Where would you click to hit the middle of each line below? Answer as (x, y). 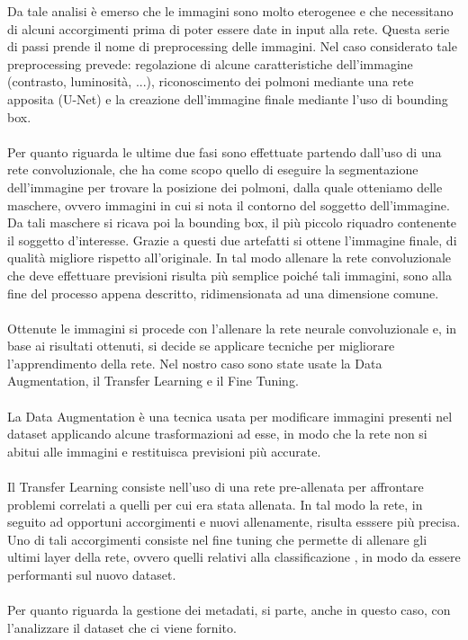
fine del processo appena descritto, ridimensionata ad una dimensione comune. (223, 293)
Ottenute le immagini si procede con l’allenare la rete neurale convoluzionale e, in (232, 328)
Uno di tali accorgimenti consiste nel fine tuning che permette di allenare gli (217, 539)
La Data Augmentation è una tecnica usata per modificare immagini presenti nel (230, 416)
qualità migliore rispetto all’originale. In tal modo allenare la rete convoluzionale (229, 258)
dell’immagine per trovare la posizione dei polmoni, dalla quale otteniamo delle (225, 187)
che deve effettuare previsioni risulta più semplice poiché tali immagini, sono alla (229, 275)
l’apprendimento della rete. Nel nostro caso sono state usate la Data (195, 363)
